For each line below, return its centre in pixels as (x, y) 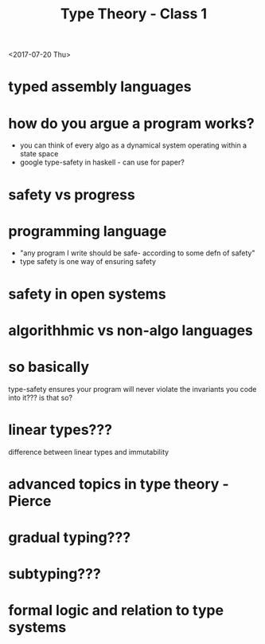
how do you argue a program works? (131, 123)
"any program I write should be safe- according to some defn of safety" (137, 253)
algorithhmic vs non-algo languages (131, 330)
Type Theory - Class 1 (134, 14)
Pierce (30, 501)
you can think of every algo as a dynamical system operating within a (133, 145)
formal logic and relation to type (116, 610)
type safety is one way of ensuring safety (88, 262)
